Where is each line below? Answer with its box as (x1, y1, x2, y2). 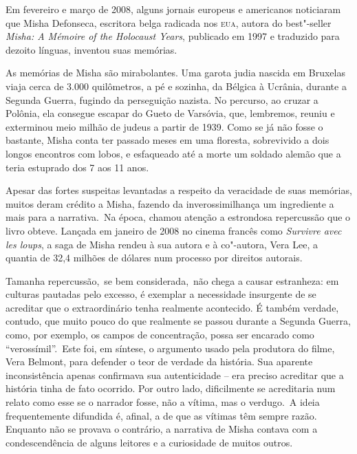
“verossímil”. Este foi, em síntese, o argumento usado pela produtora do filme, (6, 340, 335, 355)
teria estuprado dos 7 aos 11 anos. (6, 160, 149, 174)
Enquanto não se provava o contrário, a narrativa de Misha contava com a (6, 422, 318, 436)
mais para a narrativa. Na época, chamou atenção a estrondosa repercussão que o (6, 210, 351, 224)
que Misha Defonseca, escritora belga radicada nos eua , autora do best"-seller (6, 15, 332, 30)
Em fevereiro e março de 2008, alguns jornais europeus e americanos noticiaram (6, 2, 341, 16)
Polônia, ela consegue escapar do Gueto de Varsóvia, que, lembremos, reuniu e (6, 106, 335, 120)
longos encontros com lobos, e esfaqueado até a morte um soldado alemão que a (6, 146, 341, 160)
